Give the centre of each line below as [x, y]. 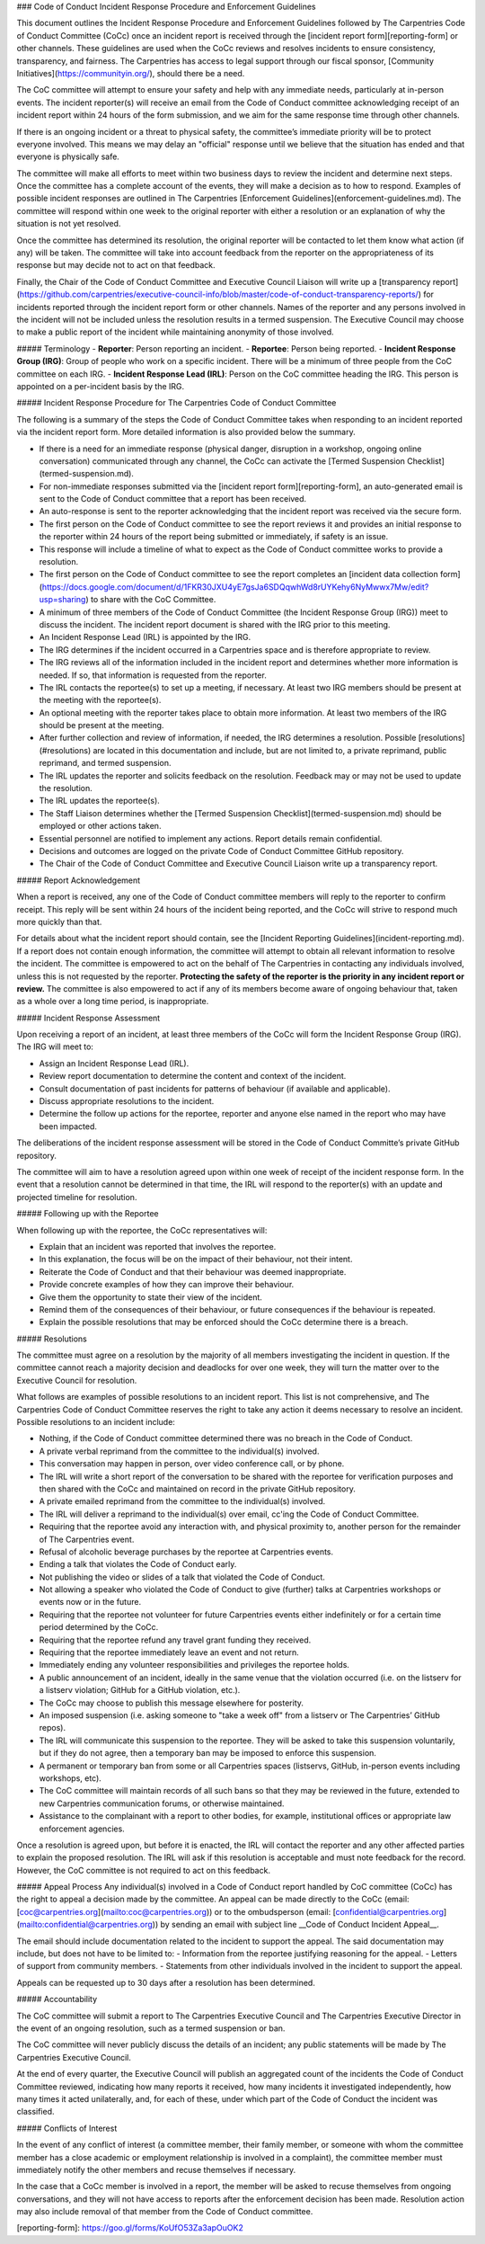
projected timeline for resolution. [77, 1197]
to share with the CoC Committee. [153, 600]
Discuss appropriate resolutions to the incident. [127, 1101]
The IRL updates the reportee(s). [100, 801]
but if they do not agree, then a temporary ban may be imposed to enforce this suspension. [208, 1753]
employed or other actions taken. [100, 826]
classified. [35, 2112]
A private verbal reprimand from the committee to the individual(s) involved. [179, 1451]
